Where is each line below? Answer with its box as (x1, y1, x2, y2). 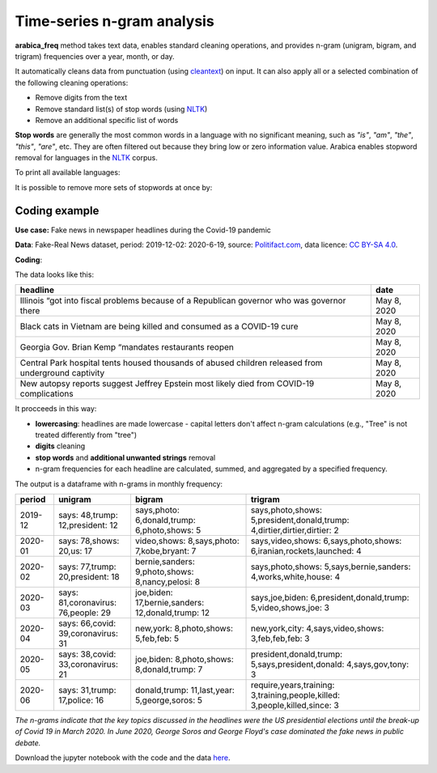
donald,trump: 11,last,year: (134, 685, 235, 696)
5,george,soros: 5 (134, 694, 202, 706)
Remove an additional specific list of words (35, 115, 179, 125)
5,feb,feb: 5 (134, 633, 180, 644)
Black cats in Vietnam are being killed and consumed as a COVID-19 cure (19, 321, 299, 332)
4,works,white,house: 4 (250, 571, 341, 583)
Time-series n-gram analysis (15, 12, 214, 30)
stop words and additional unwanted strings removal (35, 452, 216, 462)
